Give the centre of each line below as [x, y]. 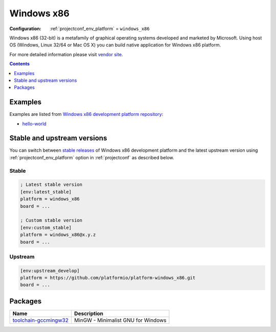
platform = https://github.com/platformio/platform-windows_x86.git [108, 278]
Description [89, 313]
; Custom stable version [51, 220]
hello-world [34, 124]
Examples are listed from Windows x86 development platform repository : [86, 114]
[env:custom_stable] [46, 228]
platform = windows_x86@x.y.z [58, 235]
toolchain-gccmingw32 [41, 320]
